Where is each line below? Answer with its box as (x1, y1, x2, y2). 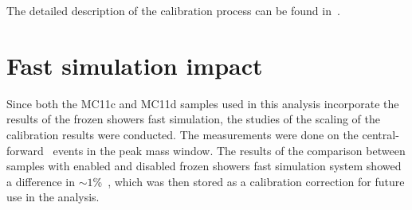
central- (362, 126, 399, 142)
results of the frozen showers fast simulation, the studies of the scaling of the (6, 111, 380, 127)
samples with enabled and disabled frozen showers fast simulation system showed (6, 157, 402, 174)
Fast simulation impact (6, 49, 263, 81)
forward (6, 142, 44, 158)
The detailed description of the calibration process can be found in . (6, 2, 340, 18)
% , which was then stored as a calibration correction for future (92, 173, 405, 189)
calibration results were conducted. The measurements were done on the (6, 126, 359, 142)
